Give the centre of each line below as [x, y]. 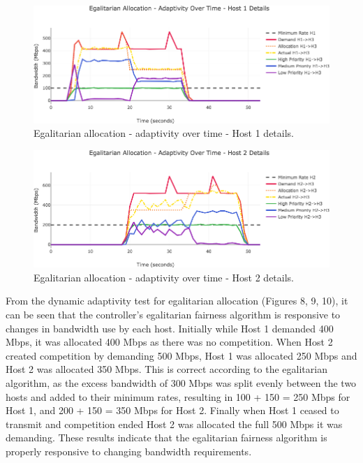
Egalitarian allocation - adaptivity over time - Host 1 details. [164, 133]
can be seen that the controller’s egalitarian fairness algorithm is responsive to [173, 314]
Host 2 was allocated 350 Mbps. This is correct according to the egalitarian [166, 369]
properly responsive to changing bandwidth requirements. [129, 451]
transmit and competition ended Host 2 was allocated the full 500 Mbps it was [174, 424]
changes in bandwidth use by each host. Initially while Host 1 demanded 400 [170, 328]
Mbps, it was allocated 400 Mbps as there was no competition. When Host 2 [169, 342]
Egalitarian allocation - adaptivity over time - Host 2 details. [164, 277]
